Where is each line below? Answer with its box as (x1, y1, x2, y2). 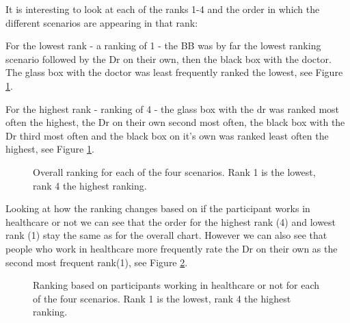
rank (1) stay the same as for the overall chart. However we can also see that (5, 228, 327, 242)
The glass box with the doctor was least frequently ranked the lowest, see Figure (5, 65, 343, 79)
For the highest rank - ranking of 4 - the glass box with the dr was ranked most (5, 101, 340, 116)
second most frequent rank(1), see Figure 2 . (5, 255, 188, 269)
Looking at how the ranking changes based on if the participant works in (5, 201, 310, 216)
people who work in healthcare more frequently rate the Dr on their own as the (5, 241, 338, 255)
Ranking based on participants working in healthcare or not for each (33, 278, 320, 292)
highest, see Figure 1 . (5, 142, 94, 156)
